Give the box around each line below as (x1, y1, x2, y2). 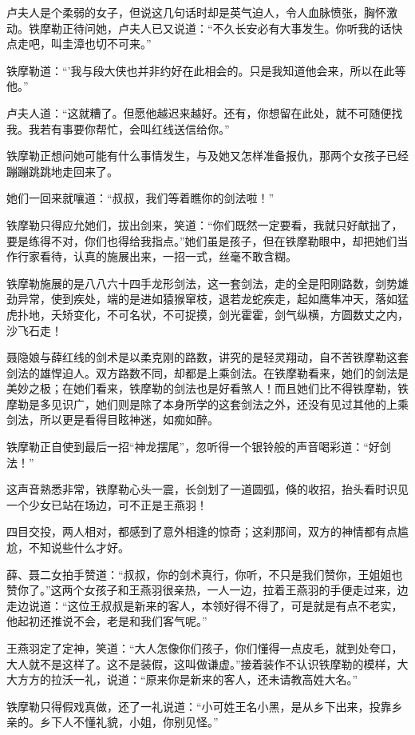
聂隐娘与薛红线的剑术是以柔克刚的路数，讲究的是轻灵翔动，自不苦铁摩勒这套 (6, 349, 409, 366)
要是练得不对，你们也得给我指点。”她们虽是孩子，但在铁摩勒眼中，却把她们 (6, 232, 397, 249)
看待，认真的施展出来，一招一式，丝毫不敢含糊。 (39, 248, 297, 265)
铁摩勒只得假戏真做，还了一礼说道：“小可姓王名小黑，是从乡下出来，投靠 (6, 697, 392, 714)
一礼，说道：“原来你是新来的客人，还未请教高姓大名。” (73, 671, 358, 688)
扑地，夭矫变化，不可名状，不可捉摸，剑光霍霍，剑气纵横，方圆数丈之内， (17, 306, 409, 322)
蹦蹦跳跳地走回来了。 (6, 162, 118, 179)
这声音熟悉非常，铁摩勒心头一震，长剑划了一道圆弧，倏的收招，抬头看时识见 (6, 481, 409, 497)
